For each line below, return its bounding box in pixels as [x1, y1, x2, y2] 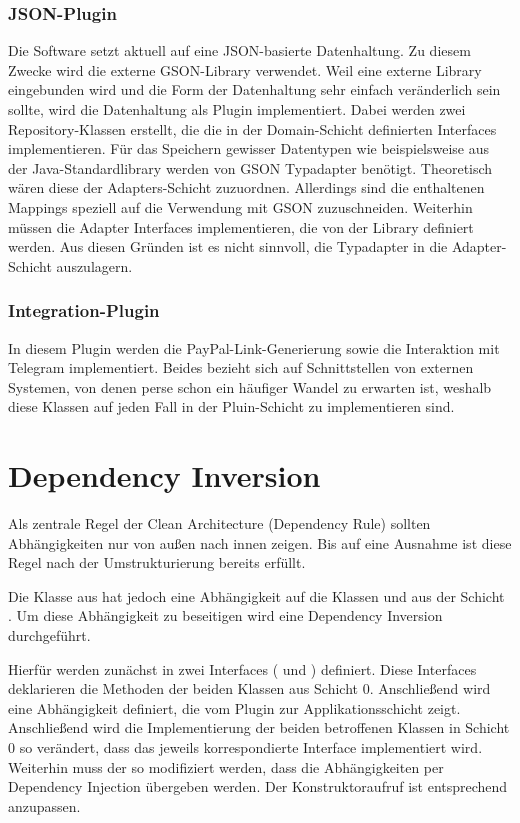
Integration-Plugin [8, 298, 160, 323]
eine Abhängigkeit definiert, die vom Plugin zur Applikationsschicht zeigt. [8, 697, 461, 718]
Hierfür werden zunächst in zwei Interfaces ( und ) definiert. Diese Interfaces [8, 658, 477, 679]
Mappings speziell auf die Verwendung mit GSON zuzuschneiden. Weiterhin [8, 196, 473, 217]
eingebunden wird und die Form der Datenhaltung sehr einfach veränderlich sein [8, 79, 501, 100]
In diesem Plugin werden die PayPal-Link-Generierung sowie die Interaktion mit [8, 337, 500, 358]
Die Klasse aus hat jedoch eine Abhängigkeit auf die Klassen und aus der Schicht [8, 585, 505, 606]
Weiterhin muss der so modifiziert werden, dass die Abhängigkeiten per [8, 756, 444, 777]
